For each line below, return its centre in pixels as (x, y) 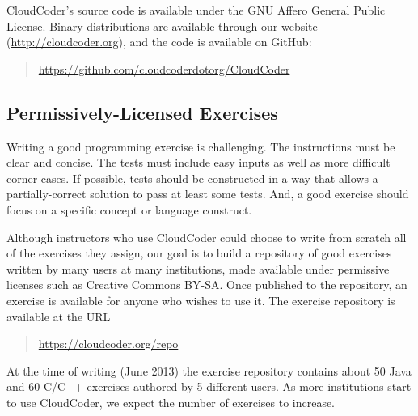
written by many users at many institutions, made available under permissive (198, 268)
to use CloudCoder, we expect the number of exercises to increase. (171, 402)
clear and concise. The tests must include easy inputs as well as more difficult (198, 162)
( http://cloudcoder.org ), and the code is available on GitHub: (159, 42)
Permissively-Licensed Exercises (142, 112)
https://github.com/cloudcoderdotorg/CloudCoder (164, 68)
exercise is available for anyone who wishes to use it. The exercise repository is (201, 300)
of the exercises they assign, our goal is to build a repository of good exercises (199, 253)
